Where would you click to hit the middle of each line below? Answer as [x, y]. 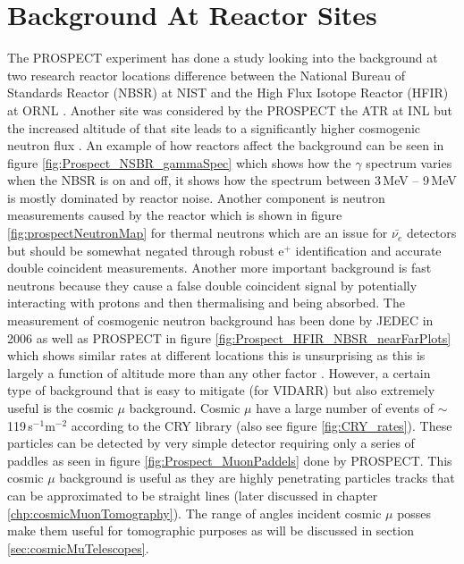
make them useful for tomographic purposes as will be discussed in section [211, 530]
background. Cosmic [185, 408]
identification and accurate [368, 250]
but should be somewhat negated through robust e [146, 250]
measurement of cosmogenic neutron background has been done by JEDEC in [220, 320]
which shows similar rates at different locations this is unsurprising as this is [216, 355]
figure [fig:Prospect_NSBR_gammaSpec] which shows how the [179, 162]
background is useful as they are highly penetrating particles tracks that [257, 478]
